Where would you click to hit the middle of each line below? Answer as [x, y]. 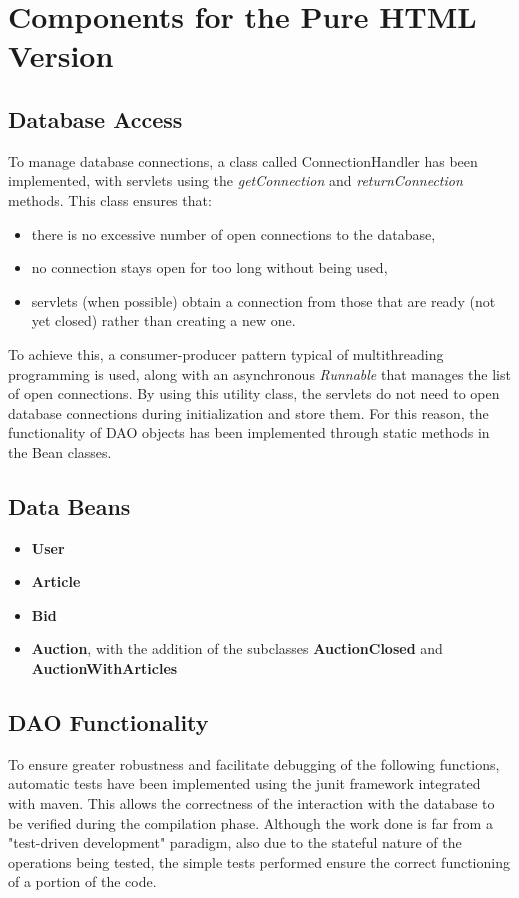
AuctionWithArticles [104, 668]
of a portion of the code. [82, 881]
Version [61, 55]
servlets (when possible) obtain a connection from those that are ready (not [263, 300]
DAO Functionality [108, 722]
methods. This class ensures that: [110, 199]
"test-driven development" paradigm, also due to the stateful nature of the [235, 842]
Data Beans [69, 505]
